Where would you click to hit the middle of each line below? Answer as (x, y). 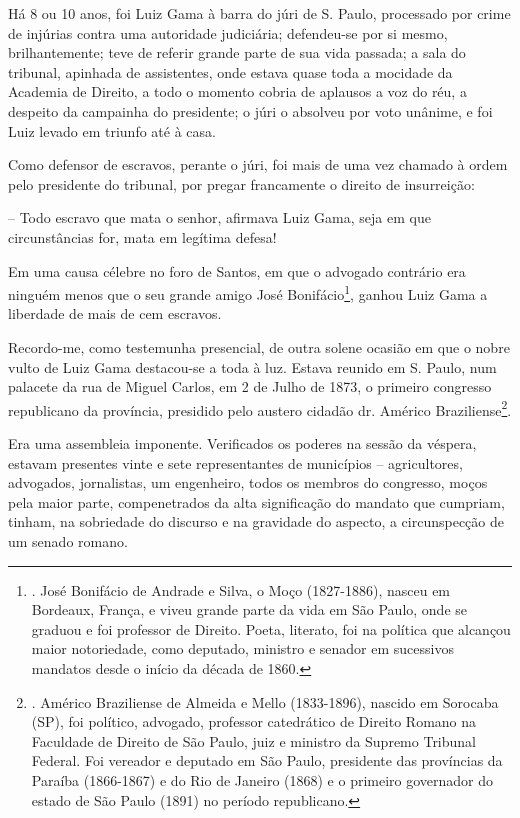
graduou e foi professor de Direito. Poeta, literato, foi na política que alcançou (271, 628)
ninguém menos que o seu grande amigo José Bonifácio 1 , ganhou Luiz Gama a (248, 292)
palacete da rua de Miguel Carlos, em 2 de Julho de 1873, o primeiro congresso (250, 386)
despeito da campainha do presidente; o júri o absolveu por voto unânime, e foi (250, 110)
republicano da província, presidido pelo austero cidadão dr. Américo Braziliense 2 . (260, 408)
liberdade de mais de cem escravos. (115, 313)
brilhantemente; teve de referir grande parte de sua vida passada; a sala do (237, 52)
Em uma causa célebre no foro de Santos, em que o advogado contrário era (237, 270)
